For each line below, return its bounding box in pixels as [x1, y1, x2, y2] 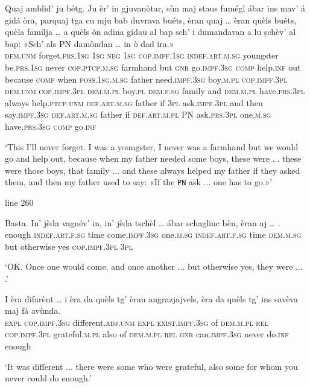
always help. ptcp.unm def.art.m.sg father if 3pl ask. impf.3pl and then [5, 96, 263, 109]
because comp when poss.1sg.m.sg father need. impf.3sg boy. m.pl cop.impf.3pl [5, 72, 288, 85]
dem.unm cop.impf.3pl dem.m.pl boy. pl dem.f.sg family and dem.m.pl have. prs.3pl [5, 84, 305, 97]
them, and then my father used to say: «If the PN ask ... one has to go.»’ [5, 176, 273, 188]
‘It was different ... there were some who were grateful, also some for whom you [5, 360, 298, 372]
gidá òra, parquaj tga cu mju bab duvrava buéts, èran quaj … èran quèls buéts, [5, 13, 297, 26]
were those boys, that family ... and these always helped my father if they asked [5, 164, 300, 176]
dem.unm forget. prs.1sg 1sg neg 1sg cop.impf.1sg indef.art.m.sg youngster [5, 49, 279, 62]
